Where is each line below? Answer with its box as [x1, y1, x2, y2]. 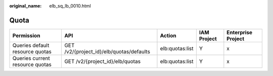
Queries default [12, 42, 50, 49]
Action [160, 32, 176, 39]
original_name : [9, 3, 42, 9]
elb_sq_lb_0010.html [49, 3, 91, 9]
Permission [12, 32, 40, 39]
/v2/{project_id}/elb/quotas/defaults [64, 48, 150, 55]
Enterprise [226, 29, 253, 36]
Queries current [12, 54, 50, 61]
